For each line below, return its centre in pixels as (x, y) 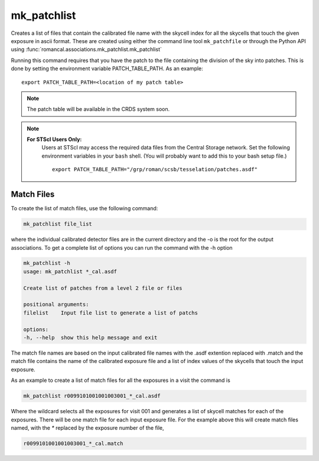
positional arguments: (56, 305)
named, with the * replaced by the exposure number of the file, (88, 427)
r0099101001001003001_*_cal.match (73, 443)
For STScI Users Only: (54, 139)
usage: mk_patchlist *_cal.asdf (70, 271)
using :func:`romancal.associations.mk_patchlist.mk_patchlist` (87, 50)
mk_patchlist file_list (58, 224)
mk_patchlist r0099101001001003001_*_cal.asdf (92, 396)
